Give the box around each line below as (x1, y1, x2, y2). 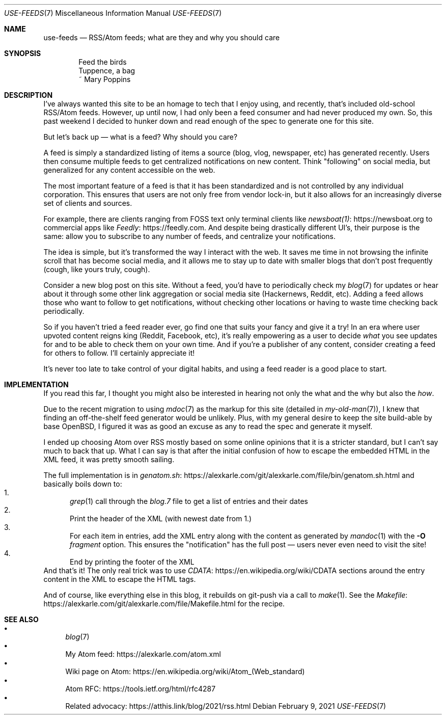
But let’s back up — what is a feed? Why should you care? (43, 132, 238, 141)
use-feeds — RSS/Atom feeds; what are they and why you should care (43, 33, 280, 42)
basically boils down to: (43, 480, 122, 488)
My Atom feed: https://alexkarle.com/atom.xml (65, 650, 221, 658)
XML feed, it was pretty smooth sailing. (43, 455, 175, 464)
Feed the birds (78, 58, 127, 66)
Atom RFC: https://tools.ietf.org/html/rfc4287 (65, 684, 216, 693)
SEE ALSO (4, 615, 39, 624)
